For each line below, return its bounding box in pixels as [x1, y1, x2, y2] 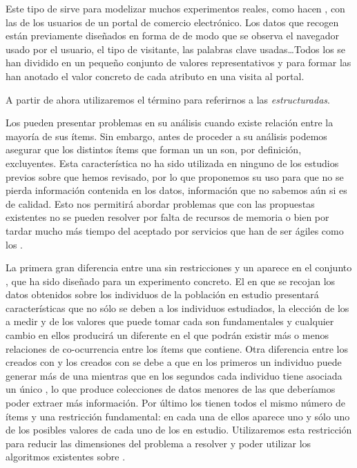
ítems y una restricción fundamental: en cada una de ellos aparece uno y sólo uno [6, 409, 350, 423]
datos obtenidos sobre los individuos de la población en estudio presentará [6, 287, 319, 302]
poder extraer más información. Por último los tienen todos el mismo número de [6, 396, 345, 410]
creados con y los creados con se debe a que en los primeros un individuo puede [6, 355, 342, 369]
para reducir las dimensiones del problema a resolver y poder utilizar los [6, 436, 311, 450]
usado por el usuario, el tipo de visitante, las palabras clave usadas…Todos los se [6, 41, 346, 56]
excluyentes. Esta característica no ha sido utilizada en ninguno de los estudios [6, 155, 339, 170]
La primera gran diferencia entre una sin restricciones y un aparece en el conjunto [6, 260, 352, 275]
